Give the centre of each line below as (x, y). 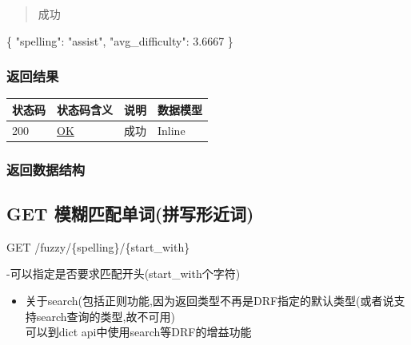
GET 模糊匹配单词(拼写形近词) (130, 214)
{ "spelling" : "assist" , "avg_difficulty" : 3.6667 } (120, 40)
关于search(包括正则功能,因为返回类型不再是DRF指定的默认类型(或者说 (209, 301)
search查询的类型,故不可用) (106, 316)
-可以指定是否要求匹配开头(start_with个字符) (124, 274)
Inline (172, 130)
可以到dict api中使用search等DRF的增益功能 (138, 332)
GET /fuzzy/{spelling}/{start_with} (98, 246)
